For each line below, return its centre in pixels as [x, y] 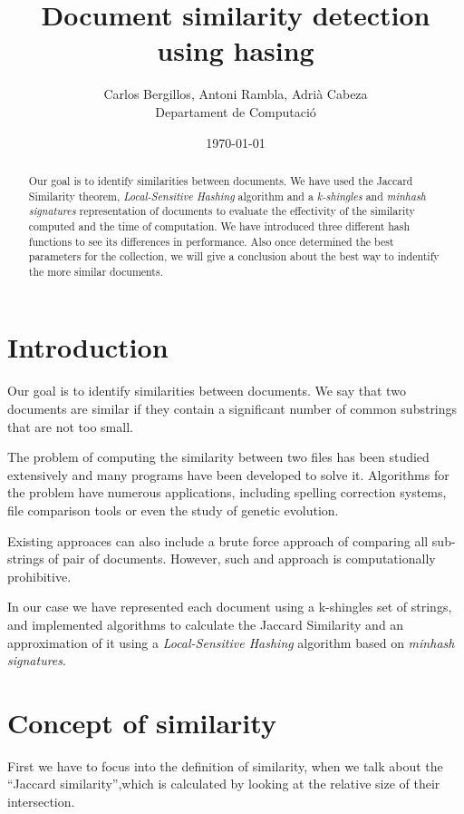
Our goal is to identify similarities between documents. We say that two [207, 391]
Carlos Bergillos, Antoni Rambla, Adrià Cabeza [236, 94]
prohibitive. [39, 576]
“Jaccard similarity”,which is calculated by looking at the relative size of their [224, 784]
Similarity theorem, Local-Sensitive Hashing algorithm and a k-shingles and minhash [227, 196]
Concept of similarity [142, 722]
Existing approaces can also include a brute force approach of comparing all [218, 540]
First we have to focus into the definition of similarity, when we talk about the [225, 765]
